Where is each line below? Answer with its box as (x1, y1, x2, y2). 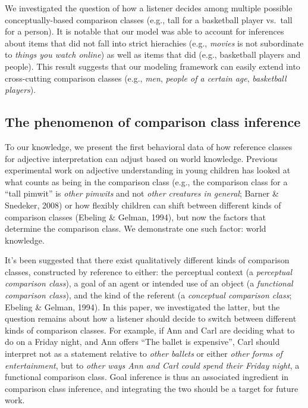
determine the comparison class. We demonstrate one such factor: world (5, 222, 266, 235)
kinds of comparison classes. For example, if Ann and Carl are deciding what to (5, 323, 295, 336)
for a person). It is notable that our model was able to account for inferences (5, 25, 284, 38)
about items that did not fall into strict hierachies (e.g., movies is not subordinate (5, 36, 304, 49)
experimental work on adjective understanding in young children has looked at (5, 164, 291, 176)
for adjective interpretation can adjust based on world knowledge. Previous (5, 152, 278, 164)
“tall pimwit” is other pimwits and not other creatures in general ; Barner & (5, 187, 279, 200)
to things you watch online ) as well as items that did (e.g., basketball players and (5, 48, 301, 61)
